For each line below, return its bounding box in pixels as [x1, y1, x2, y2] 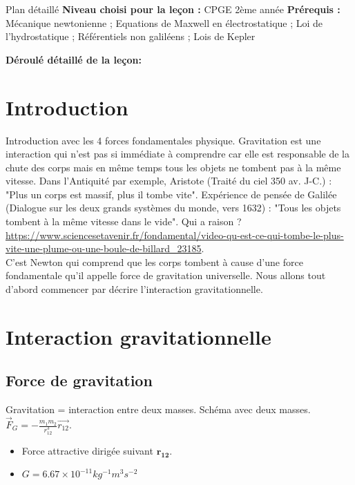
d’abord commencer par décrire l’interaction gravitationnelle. [6, 282, 263, 296]
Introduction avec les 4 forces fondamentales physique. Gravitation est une [6, 133, 321, 147]
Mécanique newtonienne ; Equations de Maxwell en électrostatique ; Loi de [6, 15, 323, 30]
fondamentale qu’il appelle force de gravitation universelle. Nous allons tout [6, 268, 326, 283]
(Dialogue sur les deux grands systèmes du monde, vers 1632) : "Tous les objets [6, 200, 341, 215]
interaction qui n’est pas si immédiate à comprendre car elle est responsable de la [6, 146, 349, 161]
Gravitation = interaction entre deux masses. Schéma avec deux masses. [6, 402, 311, 417]
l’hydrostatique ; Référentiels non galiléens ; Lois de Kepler [6, 29, 256, 44]
